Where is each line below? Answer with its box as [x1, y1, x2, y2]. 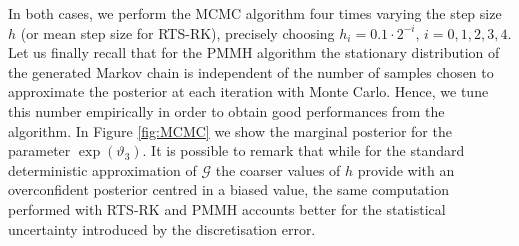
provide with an [357, 159, 455, 180]
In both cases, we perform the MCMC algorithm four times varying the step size [8, 3, 502, 23]
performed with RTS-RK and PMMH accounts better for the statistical [8, 198, 446, 219]
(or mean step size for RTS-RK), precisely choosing [20, 22, 335, 43]
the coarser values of [215, 159, 341, 180]
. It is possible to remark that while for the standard [142, 140, 465, 161]
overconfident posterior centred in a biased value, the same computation [8, 179, 449, 200]
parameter [8, 140, 71, 161]
